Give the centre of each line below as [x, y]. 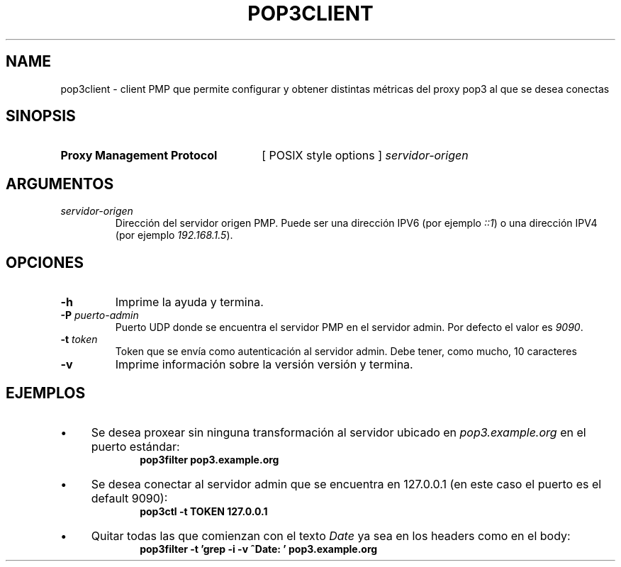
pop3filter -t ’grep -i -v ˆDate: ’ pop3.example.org [259, 549]
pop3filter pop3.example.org [209, 459]
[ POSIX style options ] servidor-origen [365, 156]
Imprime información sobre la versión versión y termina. [264, 365]
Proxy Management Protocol [139, 156]
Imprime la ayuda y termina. [189, 302]
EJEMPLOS [46, 393]
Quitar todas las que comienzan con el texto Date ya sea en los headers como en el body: [331, 535]
